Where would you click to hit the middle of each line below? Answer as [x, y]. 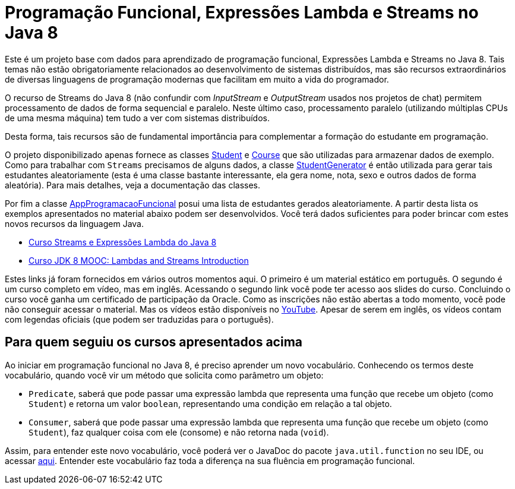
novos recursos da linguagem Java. [75, 223]
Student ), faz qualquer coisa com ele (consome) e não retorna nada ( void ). [179, 432]
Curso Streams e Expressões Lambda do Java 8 [123, 242]
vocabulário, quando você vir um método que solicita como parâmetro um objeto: [164, 375]
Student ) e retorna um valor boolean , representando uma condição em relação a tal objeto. [210, 403]
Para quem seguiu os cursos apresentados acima [154, 342]
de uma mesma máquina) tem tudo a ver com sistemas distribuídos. [137, 118]
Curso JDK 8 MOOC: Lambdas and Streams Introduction [139, 260]
